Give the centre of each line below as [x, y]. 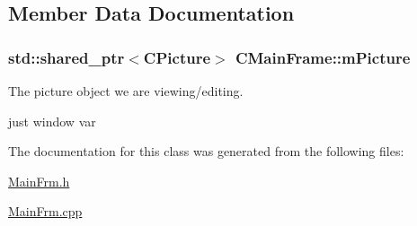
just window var [52, 121]
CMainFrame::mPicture [323, 57]
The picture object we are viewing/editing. [126, 91]
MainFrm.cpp [45, 211]
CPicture [177, 57]
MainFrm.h [39, 181]
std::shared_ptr [67, 57]
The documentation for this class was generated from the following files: [206, 151]
